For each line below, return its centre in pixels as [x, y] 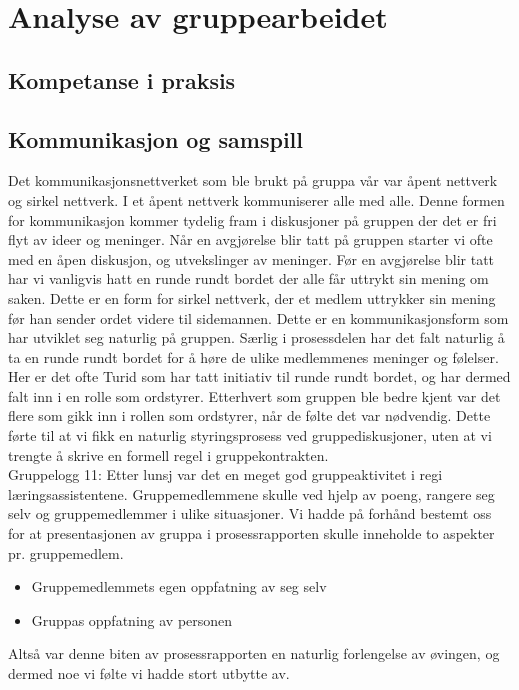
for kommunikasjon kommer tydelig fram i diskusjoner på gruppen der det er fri [252, 219]
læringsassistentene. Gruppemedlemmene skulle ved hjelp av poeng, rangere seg [251, 493]
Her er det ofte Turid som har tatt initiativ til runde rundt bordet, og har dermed [259, 376]
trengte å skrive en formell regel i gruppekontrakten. [168, 454]
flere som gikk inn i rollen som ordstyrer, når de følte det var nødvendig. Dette [249, 415]
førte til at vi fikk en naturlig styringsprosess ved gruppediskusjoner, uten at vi [250, 435]
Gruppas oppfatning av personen [132, 619]
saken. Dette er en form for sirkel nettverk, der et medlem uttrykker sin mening [252, 297]
